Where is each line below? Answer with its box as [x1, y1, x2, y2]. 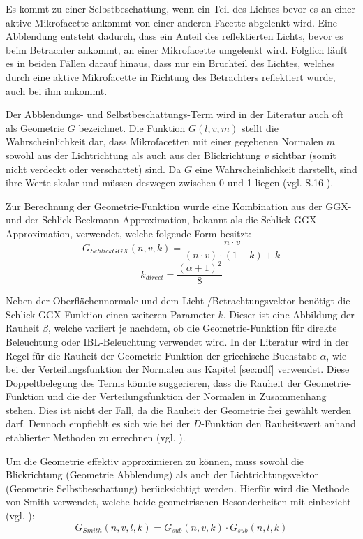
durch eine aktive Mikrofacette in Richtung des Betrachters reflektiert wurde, [6, 69, 336, 84]
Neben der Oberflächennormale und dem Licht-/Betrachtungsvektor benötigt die [6, 293, 350, 308]
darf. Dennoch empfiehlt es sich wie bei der [6, 416, 191, 431]
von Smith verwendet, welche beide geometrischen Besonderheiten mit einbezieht [6, 494, 351, 509]
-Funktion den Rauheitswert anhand [201, 416, 356, 431]
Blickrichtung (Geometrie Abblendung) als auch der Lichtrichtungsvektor [6, 467, 319, 482]
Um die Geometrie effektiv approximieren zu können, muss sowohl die [6, 453, 304, 468]
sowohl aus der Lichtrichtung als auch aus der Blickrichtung [6, 147, 261, 162]
